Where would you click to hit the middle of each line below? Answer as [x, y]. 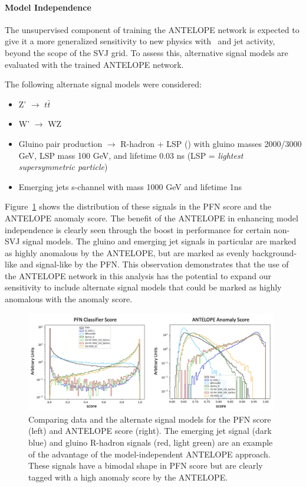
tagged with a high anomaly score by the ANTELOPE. [128, 477]
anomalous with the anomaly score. [69, 299]
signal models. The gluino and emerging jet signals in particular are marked [159, 241]
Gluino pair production [60, 143]
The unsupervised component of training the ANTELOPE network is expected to [152, 29]
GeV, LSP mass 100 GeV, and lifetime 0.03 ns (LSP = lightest [131, 155]
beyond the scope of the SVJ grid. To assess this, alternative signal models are [147, 52]
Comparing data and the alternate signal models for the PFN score [150, 419]
